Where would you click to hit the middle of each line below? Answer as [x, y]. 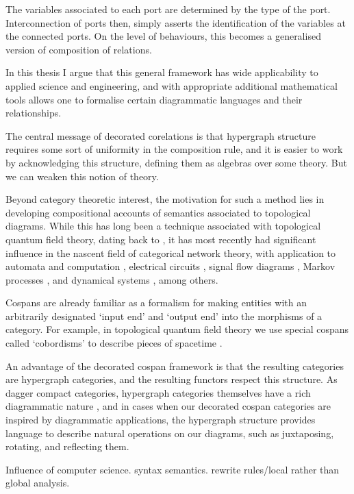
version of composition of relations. [79, 49]
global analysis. [38, 483]
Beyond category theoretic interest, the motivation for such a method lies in [165, 199]
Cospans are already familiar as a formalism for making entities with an [156, 302]
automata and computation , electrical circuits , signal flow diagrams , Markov [170, 266]
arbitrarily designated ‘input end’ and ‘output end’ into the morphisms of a [164, 316]
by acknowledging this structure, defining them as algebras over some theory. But [176, 162]
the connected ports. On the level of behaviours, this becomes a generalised [163, 36]
